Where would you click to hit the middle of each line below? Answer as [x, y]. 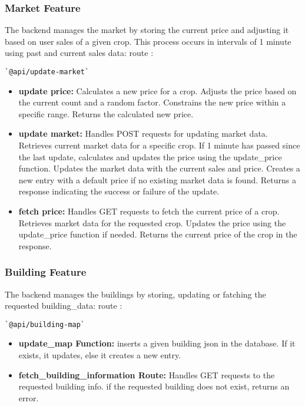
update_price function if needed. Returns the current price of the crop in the [158, 234]
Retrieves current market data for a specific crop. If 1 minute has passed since [159, 145]
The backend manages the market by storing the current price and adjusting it [147, 30]
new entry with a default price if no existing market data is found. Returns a [157, 179]
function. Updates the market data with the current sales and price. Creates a [159, 168]
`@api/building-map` [45, 324]
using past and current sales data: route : [79, 53]
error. [29, 397]
